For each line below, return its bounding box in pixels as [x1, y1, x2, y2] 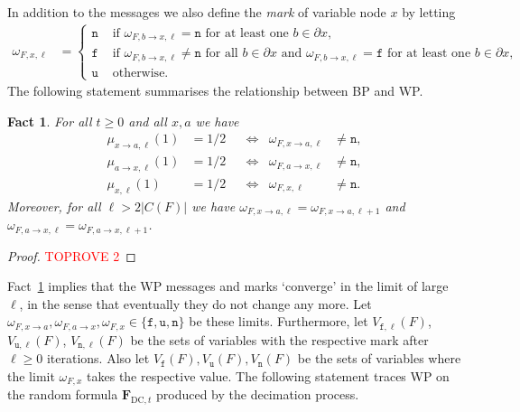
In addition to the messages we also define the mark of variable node [7, 3, 386, 21]
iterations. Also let [46, 349, 150, 368]
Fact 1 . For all [7, 111, 92, 130]
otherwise [112, 66, 165, 80]
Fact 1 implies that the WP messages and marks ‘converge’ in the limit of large [7, 276, 449, 295]
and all [128, 111, 167, 130]
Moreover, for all [7, 196, 101, 215]
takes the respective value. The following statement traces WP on [87, 366, 450, 385]
